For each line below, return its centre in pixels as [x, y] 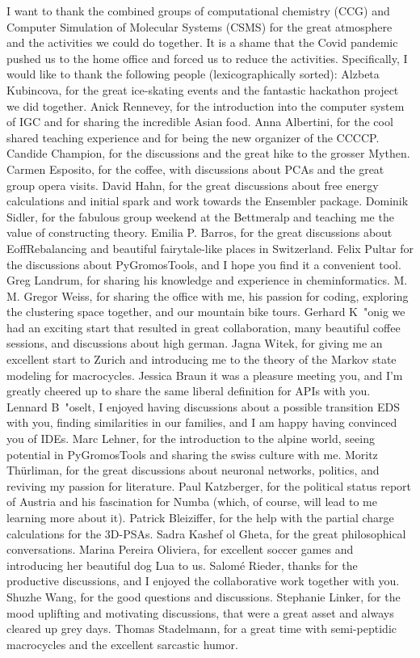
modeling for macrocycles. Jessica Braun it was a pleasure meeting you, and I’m [205, 375]
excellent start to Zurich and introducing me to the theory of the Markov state [202, 359]
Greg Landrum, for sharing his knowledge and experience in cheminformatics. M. [207, 280]
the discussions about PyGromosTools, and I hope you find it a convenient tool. [204, 264]
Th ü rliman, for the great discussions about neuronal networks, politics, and [193, 470]
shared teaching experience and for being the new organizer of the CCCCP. [193, 137]
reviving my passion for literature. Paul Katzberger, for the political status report [209, 485]
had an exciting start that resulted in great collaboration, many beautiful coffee [204, 327]
